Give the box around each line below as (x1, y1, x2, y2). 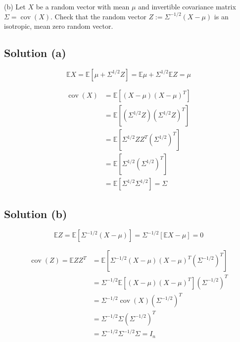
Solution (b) (4, 206, 67, 221)
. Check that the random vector (50, 11, 146, 21)
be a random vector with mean (36, 1, 130, 11)
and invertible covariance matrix (138, 1, 236, 11)
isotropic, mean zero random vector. (4, 21, 113, 31)
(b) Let (4, 1, 26, 11)
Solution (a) (4, 45, 66, 60)
